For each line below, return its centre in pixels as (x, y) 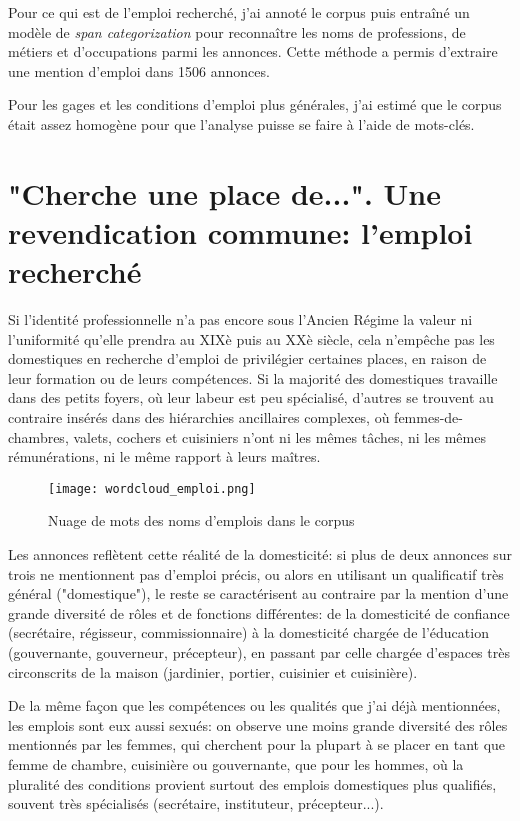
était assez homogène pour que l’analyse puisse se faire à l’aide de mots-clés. (241, 123)
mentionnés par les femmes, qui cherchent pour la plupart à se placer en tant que (257, 744)
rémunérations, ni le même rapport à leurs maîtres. (164, 456)
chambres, (38, 436)
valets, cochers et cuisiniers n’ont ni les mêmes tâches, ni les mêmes (279, 436)
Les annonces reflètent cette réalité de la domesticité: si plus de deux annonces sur (260, 554)
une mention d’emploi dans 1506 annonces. (139, 70)
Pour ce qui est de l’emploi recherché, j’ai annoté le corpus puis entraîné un (239, 12)
